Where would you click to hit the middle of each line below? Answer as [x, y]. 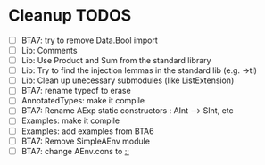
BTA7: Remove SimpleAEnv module [86, 141]
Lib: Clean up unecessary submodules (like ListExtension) [128, 80]
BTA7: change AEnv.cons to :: [75, 151]
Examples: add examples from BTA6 [87, 131]
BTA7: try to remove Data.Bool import [89, 40]
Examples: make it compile [70, 120]
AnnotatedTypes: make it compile [83, 101]
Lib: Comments [49, 50]
